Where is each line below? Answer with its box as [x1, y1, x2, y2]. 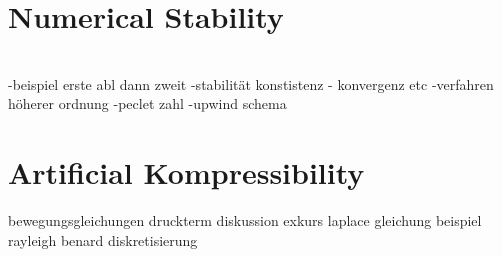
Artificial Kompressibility [8, 152, 365, 193]
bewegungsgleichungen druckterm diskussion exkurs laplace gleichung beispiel [8, 210, 482, 231]
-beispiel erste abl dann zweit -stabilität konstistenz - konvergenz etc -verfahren [8, 73, 494, 94]
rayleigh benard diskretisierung [8, 229, 198, 250]
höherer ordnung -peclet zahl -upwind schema [8, 93, 287, 114]
